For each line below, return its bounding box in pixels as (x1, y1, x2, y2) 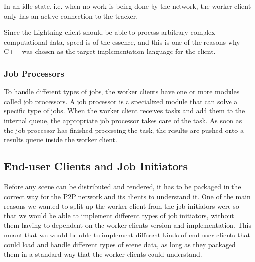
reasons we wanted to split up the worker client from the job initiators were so (4, 201, 239, 211)
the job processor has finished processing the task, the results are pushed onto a (4, 125, 244, 135)
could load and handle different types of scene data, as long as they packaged (4, 239, 236, 249)
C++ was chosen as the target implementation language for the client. (4, 46, 216, 56)
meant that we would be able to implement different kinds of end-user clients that (4, 229, 250, 239)
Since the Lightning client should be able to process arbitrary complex (4, 27, 215, 37)
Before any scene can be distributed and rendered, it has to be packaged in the (4, 181, 241, 191)
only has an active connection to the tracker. (4, 10, 138, 21)
